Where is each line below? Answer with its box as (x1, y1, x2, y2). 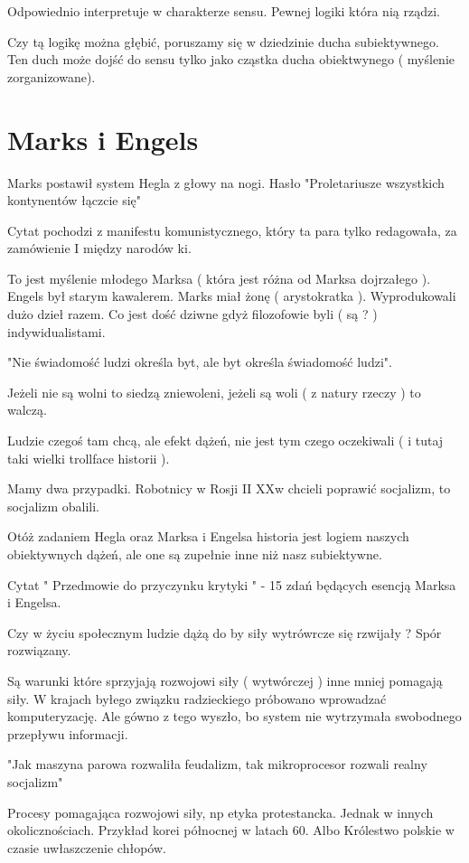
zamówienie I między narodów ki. (7, 239, 192, 258)
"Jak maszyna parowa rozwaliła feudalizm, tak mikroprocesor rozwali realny (7, 755, 427, 774)
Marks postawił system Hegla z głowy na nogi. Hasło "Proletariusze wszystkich (7, 173, 445, 192)
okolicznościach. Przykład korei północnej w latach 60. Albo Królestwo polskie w (7, 821, 455, 840)
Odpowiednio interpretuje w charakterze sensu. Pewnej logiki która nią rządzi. (7, 2, 440, 20)
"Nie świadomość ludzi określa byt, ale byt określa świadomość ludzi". (7, 352, 392, 371)
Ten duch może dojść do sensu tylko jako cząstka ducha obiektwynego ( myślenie (7, 50, 455, 69)
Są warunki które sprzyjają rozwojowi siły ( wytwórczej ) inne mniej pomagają (7, 671, 443, 689)
